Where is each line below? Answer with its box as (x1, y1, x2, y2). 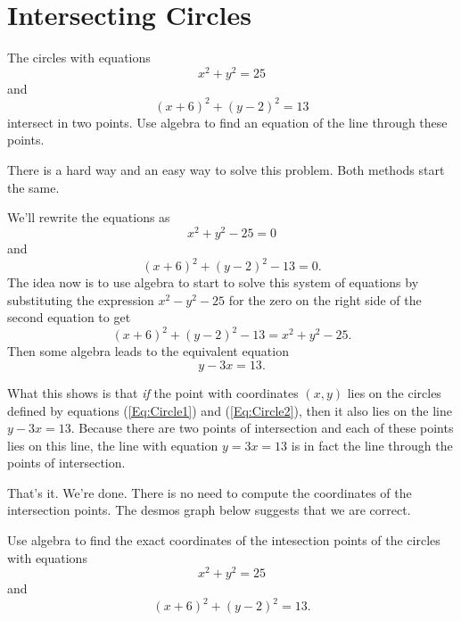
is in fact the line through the (291, 435, 453, 454)
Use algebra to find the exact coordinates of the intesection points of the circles (7, 531, 440, 550)
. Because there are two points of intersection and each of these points (70, 418, 454, 437)
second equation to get (7, 308, 131, 327)
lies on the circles (347, 383, 441, 402)
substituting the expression (7, 290, 154, 309)
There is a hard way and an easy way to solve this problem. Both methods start (7, 161, 445, 179)
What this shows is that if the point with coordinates (7, 383, 299, 402)
